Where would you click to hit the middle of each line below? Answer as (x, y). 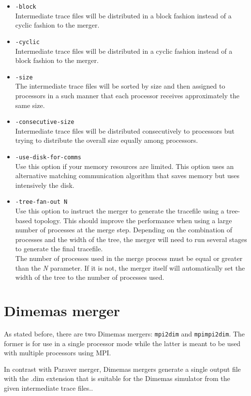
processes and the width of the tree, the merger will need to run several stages (131, 239)
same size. (30, 105)
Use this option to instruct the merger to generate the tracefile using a (120, 211)
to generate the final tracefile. (59, 249)
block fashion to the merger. (57, 60)
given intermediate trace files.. (49, 388)
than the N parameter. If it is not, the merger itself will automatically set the (130, 267)
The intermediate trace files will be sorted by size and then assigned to (120, 86)
